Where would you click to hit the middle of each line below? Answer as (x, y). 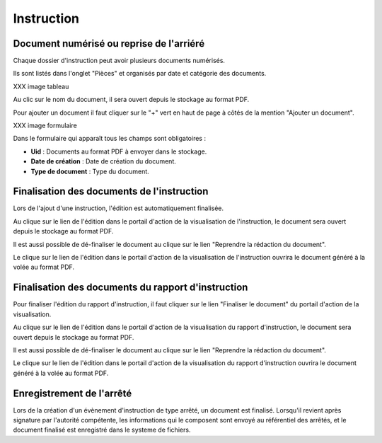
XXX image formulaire (45, 126)
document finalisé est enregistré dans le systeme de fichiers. (102, 430)
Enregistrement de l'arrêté (73, 393)
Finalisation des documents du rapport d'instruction (131, 288)
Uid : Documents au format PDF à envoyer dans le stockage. (119, 151)
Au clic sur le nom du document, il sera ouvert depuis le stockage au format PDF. (131, 100)
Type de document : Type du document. (90, 171)
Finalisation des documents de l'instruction (111, 191)
